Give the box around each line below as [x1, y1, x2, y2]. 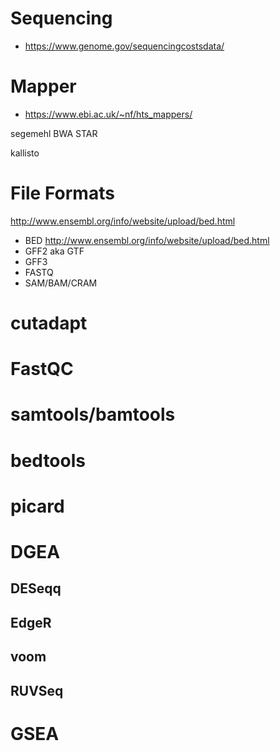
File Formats [10, 182, 115, 205]
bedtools [10, 449, 86, 472]
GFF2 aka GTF [24, 245, 85, 257]
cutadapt [10, 312, 88, 334]
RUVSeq [10, 682, 64, 699]
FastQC [10, 358, 74, 381]
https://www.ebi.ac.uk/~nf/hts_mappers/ [24, 108, 193, 120]
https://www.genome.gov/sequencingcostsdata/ [24, 40, 225, 52]
